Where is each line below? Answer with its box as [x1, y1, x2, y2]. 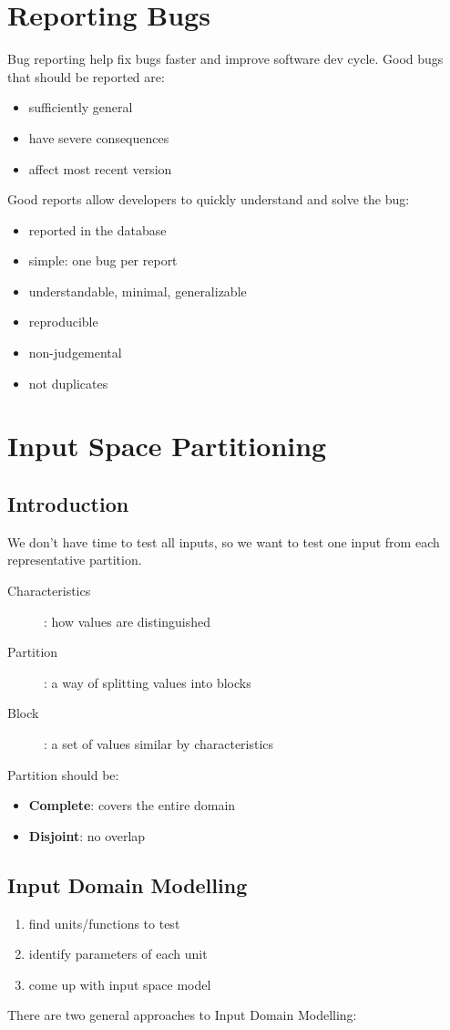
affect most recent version [28, 159, 172, 178]
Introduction [7, 490, 129, 518]
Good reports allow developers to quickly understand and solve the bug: [7, 190, 410, 209]
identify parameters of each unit [28, 944, 208, 963]
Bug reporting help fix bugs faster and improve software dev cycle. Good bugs [7, 49, 444, 68]
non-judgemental [28, 343, 122, 362]
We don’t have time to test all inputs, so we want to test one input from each [7, 532, 440, 551]
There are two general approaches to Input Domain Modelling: [7, 1005, 357, 1025]
